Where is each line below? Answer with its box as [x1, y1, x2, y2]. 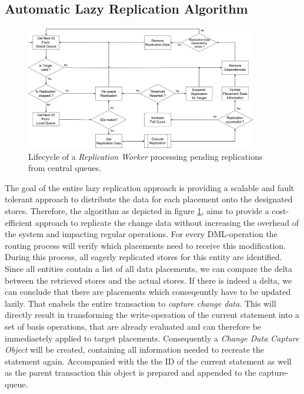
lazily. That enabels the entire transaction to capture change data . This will [5, 297, 276, 309]
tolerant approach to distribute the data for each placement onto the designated [5, 193, 293, 205]
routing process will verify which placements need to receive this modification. [5, 239, 286, 251]
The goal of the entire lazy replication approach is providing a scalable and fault [5, 181, 295, 193]
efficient [5, 216, 33, 228]
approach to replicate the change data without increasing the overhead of [35, 216, 299, 228]
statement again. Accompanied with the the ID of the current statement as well [5, 354, 292, 367]
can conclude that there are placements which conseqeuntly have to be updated [5, 285, 291, 298]
